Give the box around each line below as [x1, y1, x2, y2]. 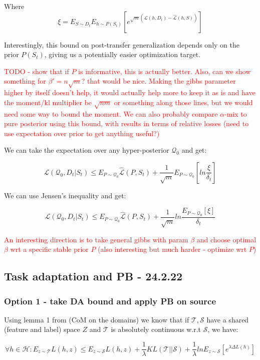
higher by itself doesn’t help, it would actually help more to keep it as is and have [4, 87, 255, 98]
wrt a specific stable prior [10, 244, 89, 254]
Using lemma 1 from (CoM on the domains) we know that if [4, 314, 189, 324]
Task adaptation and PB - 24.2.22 [4, 268, 183, 284]
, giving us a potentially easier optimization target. [44, 49, 201, 60]
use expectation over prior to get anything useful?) [4, 128, 160, 138]
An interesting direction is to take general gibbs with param [4, 234, 188, 244]
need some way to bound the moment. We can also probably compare [4, 108, 218, 119]
